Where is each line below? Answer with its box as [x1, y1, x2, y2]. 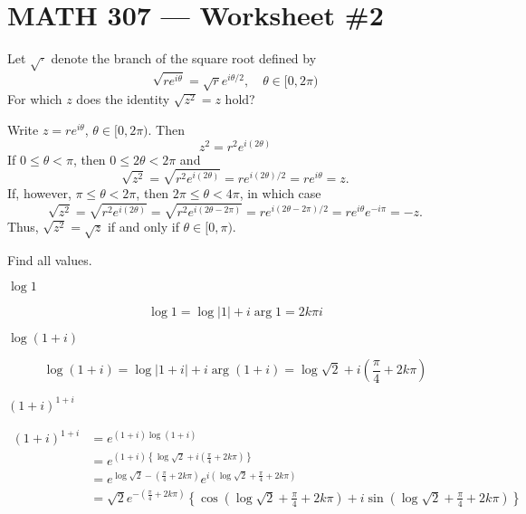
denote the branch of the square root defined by [51, 49, 317, 68]
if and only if [107, 217, 179, 236]
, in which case [239, 183, 321, 202]
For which [7, 90, 62, 109]
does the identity [76, 90, 170, 109]
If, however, [7, 183, 72, 202]
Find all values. [7, 250, 92, 269]
